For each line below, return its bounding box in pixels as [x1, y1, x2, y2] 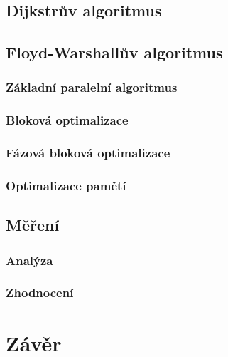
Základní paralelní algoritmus [6, 78, 178, 96]
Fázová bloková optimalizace [6, 144, 170, 162]
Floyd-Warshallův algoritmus [6, 41, 223, 63]
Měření [6, 214, 60, 236]
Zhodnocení [6, 284, 74, 301]
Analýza [6, 251, 53, 269]
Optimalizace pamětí [6, 177, 126, 195]
